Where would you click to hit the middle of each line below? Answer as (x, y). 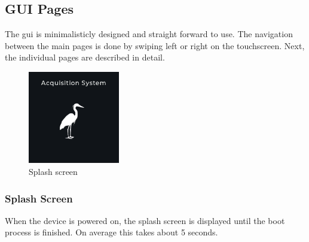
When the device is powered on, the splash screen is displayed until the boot (145, 220)
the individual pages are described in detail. (85, 57)
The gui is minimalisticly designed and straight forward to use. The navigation (149, 34)
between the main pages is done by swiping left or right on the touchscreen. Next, (155, 45)
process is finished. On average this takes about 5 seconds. (111, 232)
